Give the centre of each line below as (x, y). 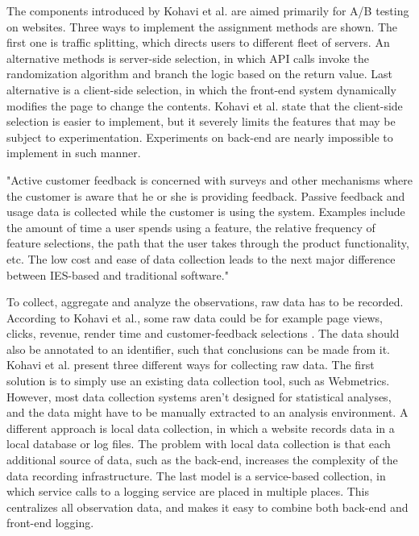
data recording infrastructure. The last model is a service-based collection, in (196, 475)
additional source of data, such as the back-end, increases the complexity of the (202, 460)
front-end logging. (50, 523)
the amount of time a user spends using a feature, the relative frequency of (191, 227)
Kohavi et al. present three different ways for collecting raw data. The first (191, 365)
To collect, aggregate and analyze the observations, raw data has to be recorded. (205, 302)
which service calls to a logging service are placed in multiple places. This (188, 491)
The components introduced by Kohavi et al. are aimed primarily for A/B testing (208, 10)
